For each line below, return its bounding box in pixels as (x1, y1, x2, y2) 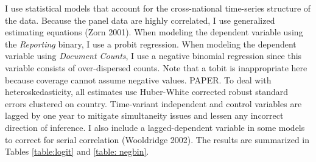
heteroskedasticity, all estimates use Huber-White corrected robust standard (5, 85, 289, 98)
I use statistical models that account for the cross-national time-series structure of (5, 2, 311, 14)
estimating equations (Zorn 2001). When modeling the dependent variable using (5, 26, 303, 38)
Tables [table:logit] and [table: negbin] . (5, 145, 149, 158)
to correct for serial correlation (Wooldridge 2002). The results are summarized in (5, 133, 310, 146)
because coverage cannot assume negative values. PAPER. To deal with (5, 73, 272, 86)
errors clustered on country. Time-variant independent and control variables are (5, 97, 302, 110)
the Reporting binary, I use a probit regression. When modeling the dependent (5, 37, 297, 50)
